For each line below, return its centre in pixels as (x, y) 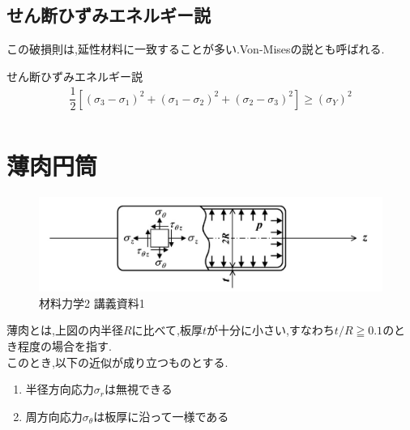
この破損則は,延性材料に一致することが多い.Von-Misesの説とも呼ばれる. (196, 49)
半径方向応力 (60, 389)
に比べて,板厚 (167, 330)
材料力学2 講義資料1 (92, 302)
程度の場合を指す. (64, 346)
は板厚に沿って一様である (161, 416)
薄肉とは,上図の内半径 (65, 330)
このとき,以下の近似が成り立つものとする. (117, 362)
